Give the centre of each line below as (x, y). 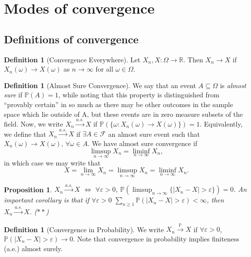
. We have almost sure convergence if (143, 143)
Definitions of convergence (71, 39)
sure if (13, 95)
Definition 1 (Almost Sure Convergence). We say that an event (100, 85)
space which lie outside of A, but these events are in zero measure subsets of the (124, 114)
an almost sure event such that (154, 134)
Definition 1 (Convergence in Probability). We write (84, 229)
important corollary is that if (47, 200)
